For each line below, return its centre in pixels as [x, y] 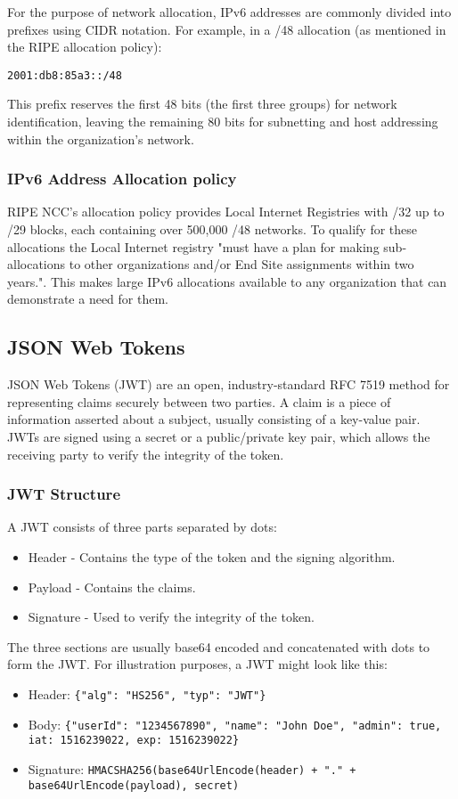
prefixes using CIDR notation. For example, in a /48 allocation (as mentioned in [227, 29]
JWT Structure [64, 494]
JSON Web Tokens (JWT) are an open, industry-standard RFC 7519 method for [229, 384]
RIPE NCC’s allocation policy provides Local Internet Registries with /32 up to [226, 212]
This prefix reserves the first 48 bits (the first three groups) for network [202, 104]
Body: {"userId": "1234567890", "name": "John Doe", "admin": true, [235, 724]
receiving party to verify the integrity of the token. [146, 454]
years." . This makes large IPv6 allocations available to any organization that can [227, 281]
